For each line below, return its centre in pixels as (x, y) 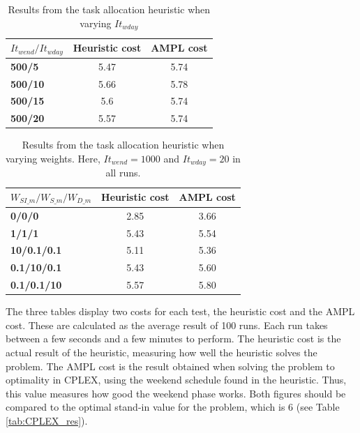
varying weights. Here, (53, 158)
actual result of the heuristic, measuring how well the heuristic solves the (162, 352)
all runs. (123, 173)
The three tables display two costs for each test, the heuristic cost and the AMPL (180, 311)
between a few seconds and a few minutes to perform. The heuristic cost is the (173, 339)
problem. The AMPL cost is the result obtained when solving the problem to (170, 366)
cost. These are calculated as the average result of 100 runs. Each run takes (167, 325)
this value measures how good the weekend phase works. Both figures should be (176, 393)
